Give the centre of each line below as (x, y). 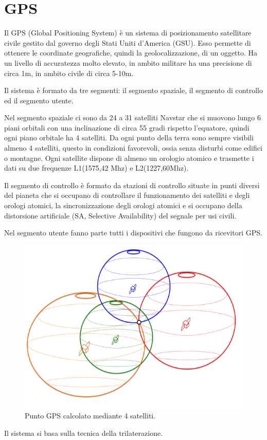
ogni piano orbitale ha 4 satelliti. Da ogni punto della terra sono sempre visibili (129, 137)
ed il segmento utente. (39, 100)
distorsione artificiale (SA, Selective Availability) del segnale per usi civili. (120, 215)
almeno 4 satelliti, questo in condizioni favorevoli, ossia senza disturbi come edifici (133, 148)
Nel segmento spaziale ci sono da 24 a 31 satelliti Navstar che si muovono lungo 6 (132, 117)
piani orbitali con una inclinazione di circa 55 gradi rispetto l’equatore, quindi (127, 127)
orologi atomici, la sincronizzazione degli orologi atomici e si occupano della (123, 205)
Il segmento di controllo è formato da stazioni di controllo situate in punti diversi (132, 185)
